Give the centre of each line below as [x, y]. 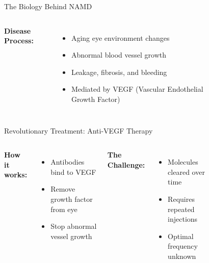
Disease [18, 30]
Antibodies [68, 162]
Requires [181, 199]
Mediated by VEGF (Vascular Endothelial [137, 89]
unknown [182, 256]
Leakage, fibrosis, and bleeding [119, 72]
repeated [181, 209]
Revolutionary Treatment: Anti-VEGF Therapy [79, 130]
